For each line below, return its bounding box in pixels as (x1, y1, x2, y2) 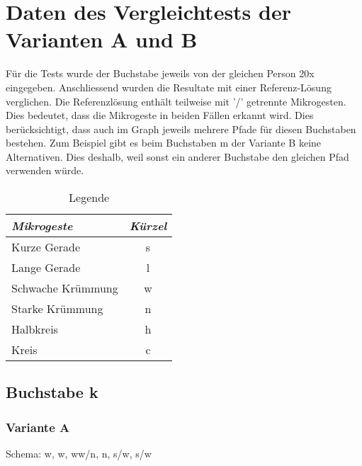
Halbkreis (11, 321, 58, 338)
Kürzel (129, 217, 167, 234)
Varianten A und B (6, 25, 198, 54)
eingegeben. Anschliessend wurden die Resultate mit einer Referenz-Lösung (6, 79, 332, 94)
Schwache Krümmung (11, 280, 118, 297)
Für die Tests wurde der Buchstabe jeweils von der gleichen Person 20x (6, 66, 315, 81)
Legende (69, 189, 110, 206)
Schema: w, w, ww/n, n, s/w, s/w (6, 446, 152, 461)
